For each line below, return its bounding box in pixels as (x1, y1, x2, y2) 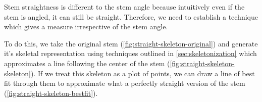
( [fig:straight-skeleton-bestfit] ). (4, 87, 98, 98)
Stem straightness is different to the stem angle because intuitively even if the (4, 2, 245, 12)
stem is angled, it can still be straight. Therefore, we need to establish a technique (4, 11, 258, 22)
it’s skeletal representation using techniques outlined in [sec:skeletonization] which (4, 48, 257, 59)
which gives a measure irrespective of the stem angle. (4, 21, 168, 32)
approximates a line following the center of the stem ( (4, 58, 170, 68)
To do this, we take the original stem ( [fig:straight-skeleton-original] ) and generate (4, 38, 258, 48)
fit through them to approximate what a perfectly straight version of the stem (4, 78, 245, 88)
